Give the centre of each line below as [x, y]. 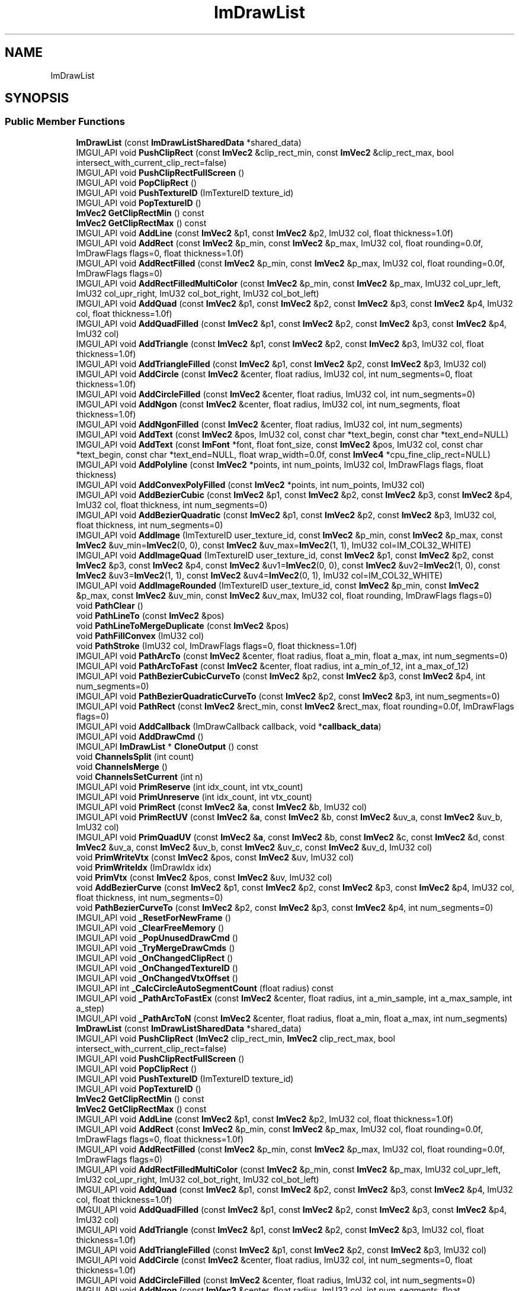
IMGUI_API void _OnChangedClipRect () [155, 958]
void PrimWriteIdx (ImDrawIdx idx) [144, 867]
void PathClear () [110, 605]
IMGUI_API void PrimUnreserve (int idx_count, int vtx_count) [194, 797]
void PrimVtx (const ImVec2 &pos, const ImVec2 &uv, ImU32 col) [204, 877]
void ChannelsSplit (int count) [135, 756]
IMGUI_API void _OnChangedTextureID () [157, 968]
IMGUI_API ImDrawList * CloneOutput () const [167, 746]
